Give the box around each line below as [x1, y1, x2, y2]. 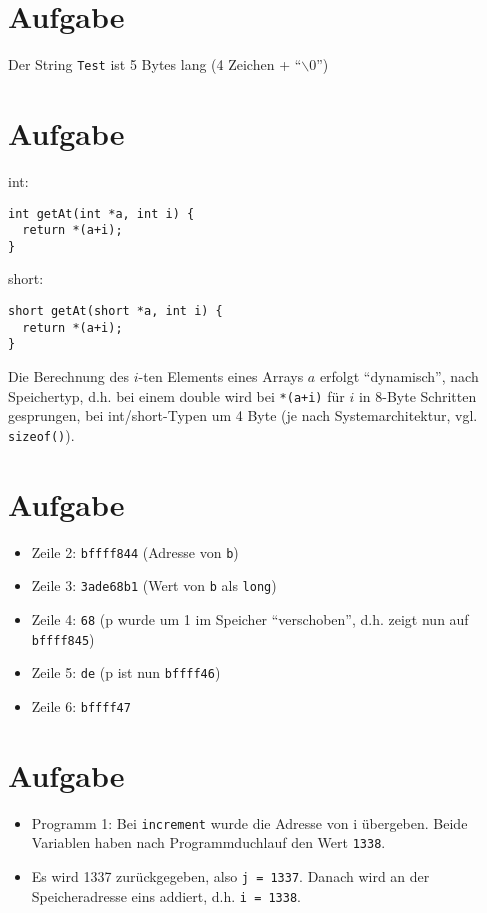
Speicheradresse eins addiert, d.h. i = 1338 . [31, 885, 302, 906]
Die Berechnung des [8, 366, 130, 387]
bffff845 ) [31, 628, 95, 649]
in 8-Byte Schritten [358, 385, 477, 406]
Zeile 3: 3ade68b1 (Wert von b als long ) [31, 575, 277, 596]
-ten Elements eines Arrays [138, 366, 304, 387]
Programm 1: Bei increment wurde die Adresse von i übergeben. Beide [31, 812, 468, 833]
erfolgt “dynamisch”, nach [319, 366, 479, 387]
